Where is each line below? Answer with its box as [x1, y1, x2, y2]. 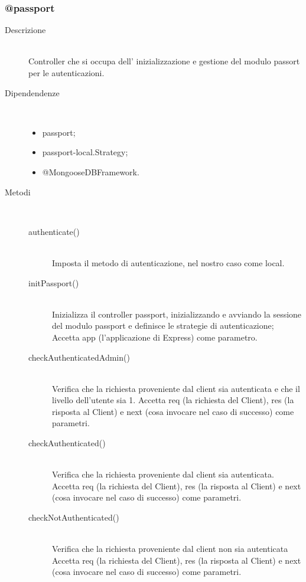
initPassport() [28, 276, 79, 289]
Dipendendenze [5, 86, 60, 99]
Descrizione [5, 24, 46, 36]
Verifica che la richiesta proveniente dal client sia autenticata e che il [52, 382, 300, 394]
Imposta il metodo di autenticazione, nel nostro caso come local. [52, 256, 285, 269]
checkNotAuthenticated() [28, 511, 119, 524]
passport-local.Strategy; [42, 146, 128, 158]
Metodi [5, 185, 31, 198]
